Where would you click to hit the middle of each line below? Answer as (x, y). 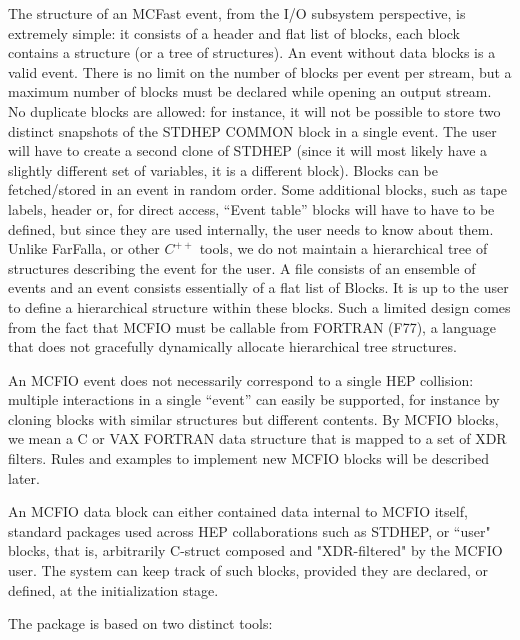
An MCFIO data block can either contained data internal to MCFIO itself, (238, 511)
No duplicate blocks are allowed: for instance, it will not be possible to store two (254, 110)
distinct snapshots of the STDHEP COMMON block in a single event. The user (252, 130)
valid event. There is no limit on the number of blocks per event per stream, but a (260, 71)
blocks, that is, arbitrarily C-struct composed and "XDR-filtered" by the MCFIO (255, 550)
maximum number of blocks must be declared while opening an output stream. (250, 91)
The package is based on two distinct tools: (140, 623)
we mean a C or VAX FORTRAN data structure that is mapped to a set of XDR (257, 438)
